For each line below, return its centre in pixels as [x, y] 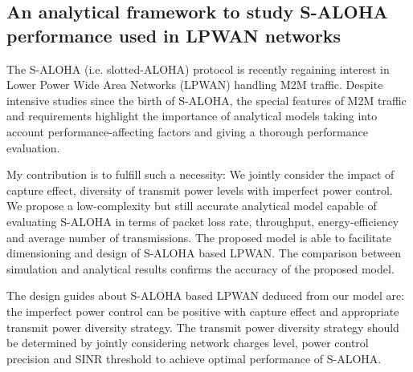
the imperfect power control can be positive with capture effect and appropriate [203, 311]
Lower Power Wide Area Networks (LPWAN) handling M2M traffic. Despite [195, 85]
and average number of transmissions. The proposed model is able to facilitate [199, 237]
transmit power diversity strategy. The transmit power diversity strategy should [203, 327]
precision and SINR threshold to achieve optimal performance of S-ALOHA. [194, 358]
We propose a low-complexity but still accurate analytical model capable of [192, 206]
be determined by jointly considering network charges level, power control [188, 343]
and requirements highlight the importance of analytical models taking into [192, 116]
